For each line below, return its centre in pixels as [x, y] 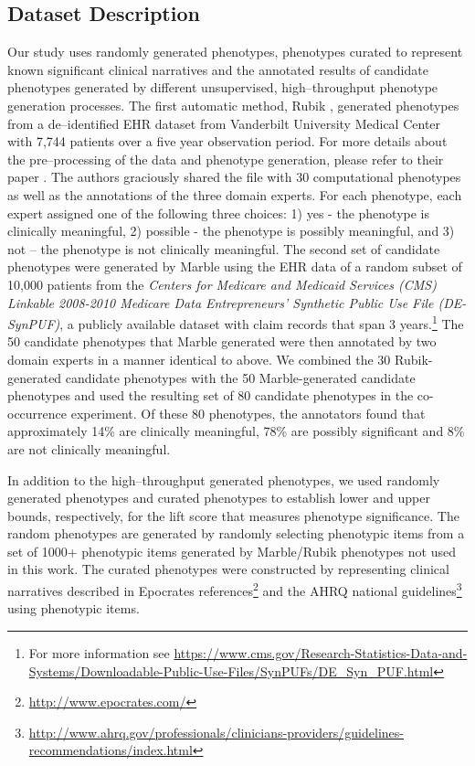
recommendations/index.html [111, 750]
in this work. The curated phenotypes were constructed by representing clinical [228, 569]
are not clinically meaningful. [89, 448]
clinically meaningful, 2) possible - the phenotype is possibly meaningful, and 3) [231, 231]
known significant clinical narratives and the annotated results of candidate [218, 69]
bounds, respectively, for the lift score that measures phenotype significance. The [233, 515]
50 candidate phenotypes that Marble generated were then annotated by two [222, 341]
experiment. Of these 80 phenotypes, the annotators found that [248, 413]
